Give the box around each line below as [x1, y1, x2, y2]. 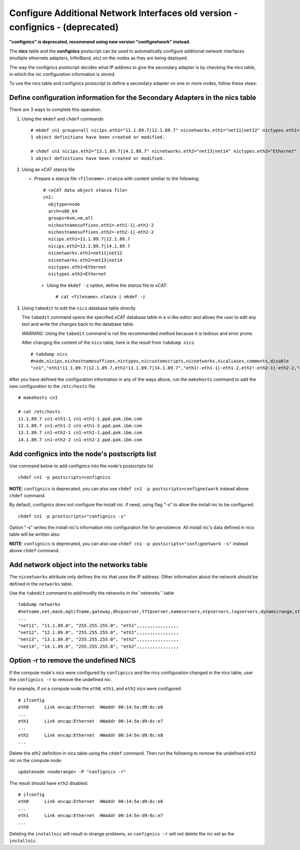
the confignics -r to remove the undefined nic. [9, 676, 112, 682]
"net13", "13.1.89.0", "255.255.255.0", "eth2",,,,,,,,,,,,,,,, [18, 637, 179, 642]
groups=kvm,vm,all [48, 215, 93, 221]
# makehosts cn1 [18, 395, 58, 401]
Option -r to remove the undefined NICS [9, 656, 136, 665]
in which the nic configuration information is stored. [9, 71, 116, 77]
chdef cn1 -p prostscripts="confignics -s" [18, 513, 126, 519]
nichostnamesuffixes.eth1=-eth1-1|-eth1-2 [48, 222, 154, 228]
